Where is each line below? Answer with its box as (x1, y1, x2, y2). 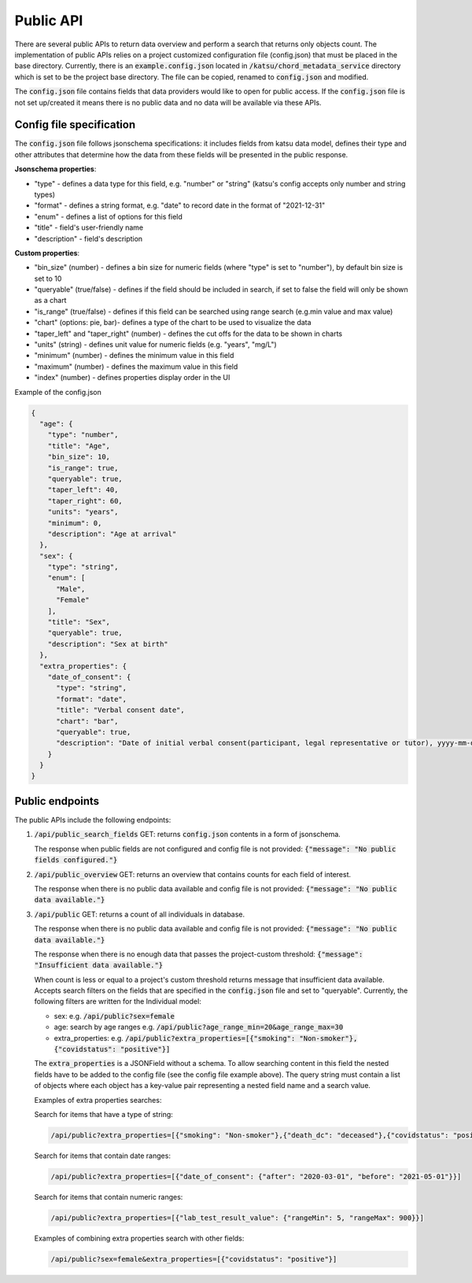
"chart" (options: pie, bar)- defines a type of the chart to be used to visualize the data (34, 318, 312, 327)
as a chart (34, 296, 67, 305)
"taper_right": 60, (47, 496, 124, 505)
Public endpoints (14, 795, 100, 808)
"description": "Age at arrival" (47, 529, 177, 538)
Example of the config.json (14, 387, 102, 396)
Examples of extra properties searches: (34, 1095, 162, 1104)
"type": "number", (47, 430, 119, 440)
